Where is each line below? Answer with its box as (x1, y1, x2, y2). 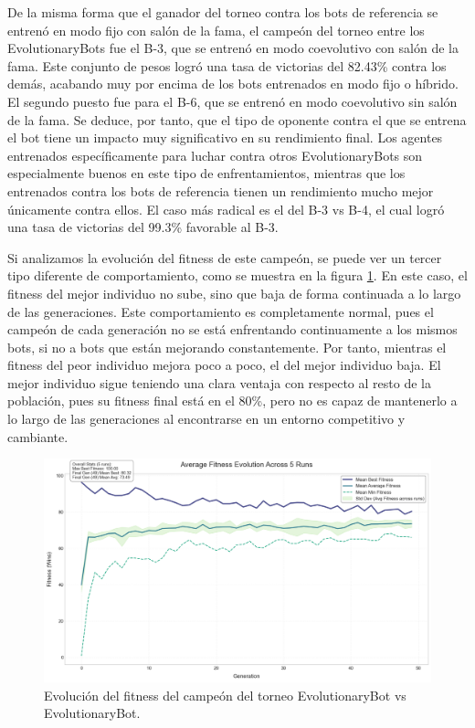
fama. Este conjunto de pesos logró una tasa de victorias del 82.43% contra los (7, 56, 447, 75)
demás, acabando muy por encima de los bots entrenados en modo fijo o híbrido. (7, 74, 459, 93)
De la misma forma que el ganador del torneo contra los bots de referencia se (7, 3, 438, 21)
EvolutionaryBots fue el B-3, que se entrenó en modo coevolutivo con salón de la (7, 38, 459, 58)
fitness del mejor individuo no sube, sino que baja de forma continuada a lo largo (7, 283, 461, 302)
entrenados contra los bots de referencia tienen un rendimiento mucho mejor (7, 181, 434, 200)
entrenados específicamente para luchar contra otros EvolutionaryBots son (7, 145, 423, 164)
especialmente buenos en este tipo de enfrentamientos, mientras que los (7, 164, 406, 183)
